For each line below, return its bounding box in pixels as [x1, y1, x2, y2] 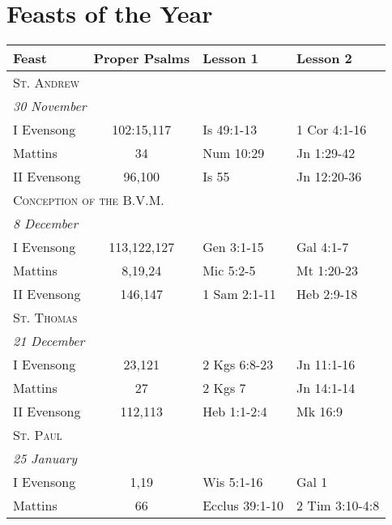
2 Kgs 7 [202, 378, 246, 398]
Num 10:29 [202, 143, 265, 163]
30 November [13, 96, 87, 116]
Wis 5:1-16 [202, 472, 263, 492]
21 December [13, 331, 85, 351]
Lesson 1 [202, 49, 258, 68]
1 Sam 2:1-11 [202, 284, 276, 304]
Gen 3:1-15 [202, 237, 264, 257]
